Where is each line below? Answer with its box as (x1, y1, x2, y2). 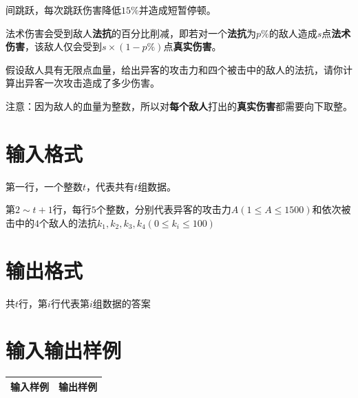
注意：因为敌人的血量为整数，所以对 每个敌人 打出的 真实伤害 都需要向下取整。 (6, 98, 352, 113)
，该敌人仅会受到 (25, 39, 102, 54)
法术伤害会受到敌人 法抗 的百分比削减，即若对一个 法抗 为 (6, 25, 256, 40)
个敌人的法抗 (39, 215, 97, 230)
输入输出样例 (6, 336, 122, 364)
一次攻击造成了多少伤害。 (43, 76, 160, 90)
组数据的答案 (92, 296, 151, 310)
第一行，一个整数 (6, 179, 83, 193)
